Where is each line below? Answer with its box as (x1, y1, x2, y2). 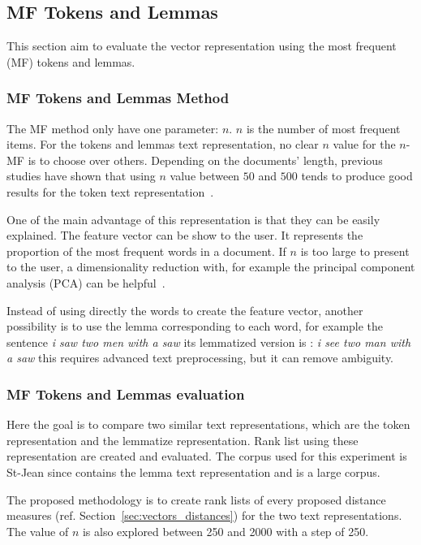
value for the (333, 136, 396, 153)
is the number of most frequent (246, 119, 401, 136)
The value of (6, 522, 69, 539)
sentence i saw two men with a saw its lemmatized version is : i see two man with (6, 333, 411, 350)
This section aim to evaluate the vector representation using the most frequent (6, 37, 397, 54)
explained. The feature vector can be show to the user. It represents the (6, 227, 363, 244)
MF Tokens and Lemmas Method (6, 88, 230, 108)
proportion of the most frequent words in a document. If (6, 242, 286, 259)
